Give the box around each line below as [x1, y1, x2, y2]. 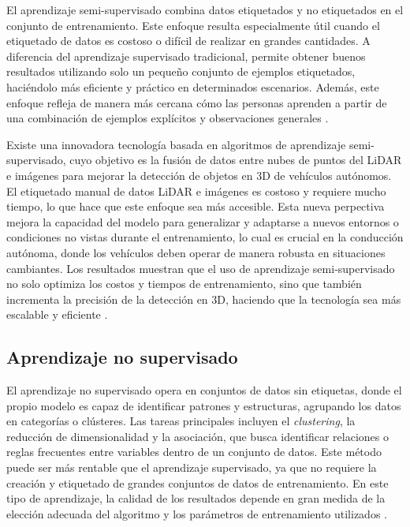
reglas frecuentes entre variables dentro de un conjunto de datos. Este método [6, 443, 382, 460]
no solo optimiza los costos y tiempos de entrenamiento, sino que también [6, 275, 362, 292]
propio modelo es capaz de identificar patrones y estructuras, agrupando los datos [6, 397, 401, 413]
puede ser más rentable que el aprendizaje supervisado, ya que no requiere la [6, 459, 377, 476]
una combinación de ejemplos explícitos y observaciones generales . [6, 110, 329, 126]
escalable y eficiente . [6, 306, 108, 323]
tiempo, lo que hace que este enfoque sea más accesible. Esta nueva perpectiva [6, 198, 385, 215]
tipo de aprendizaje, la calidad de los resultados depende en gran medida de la [6, 490, 386, 506]
